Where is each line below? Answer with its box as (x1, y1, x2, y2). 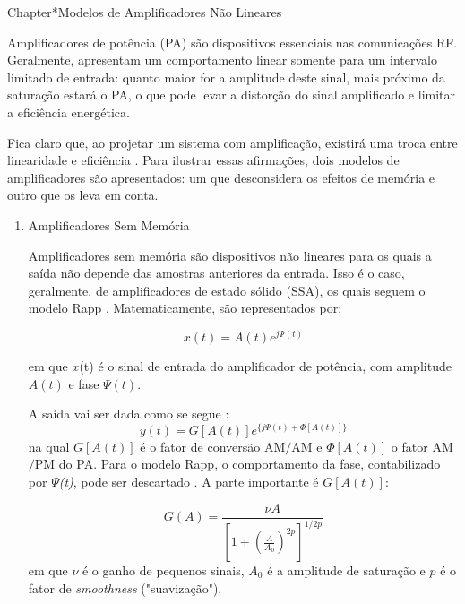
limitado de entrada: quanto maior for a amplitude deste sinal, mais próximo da (7, 67, 445, 86)
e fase (68, 374, 99, 393)
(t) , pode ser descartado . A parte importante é (58, 472, 319, 491)
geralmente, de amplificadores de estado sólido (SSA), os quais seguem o (28, 280, 426, 299)
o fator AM (391, 436, 453, 455)
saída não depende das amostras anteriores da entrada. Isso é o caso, (28, 263, 405, 282)
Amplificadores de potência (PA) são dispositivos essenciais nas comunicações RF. (7, 32, 458, 51)
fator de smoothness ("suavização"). (28, 578, 222, 597)
